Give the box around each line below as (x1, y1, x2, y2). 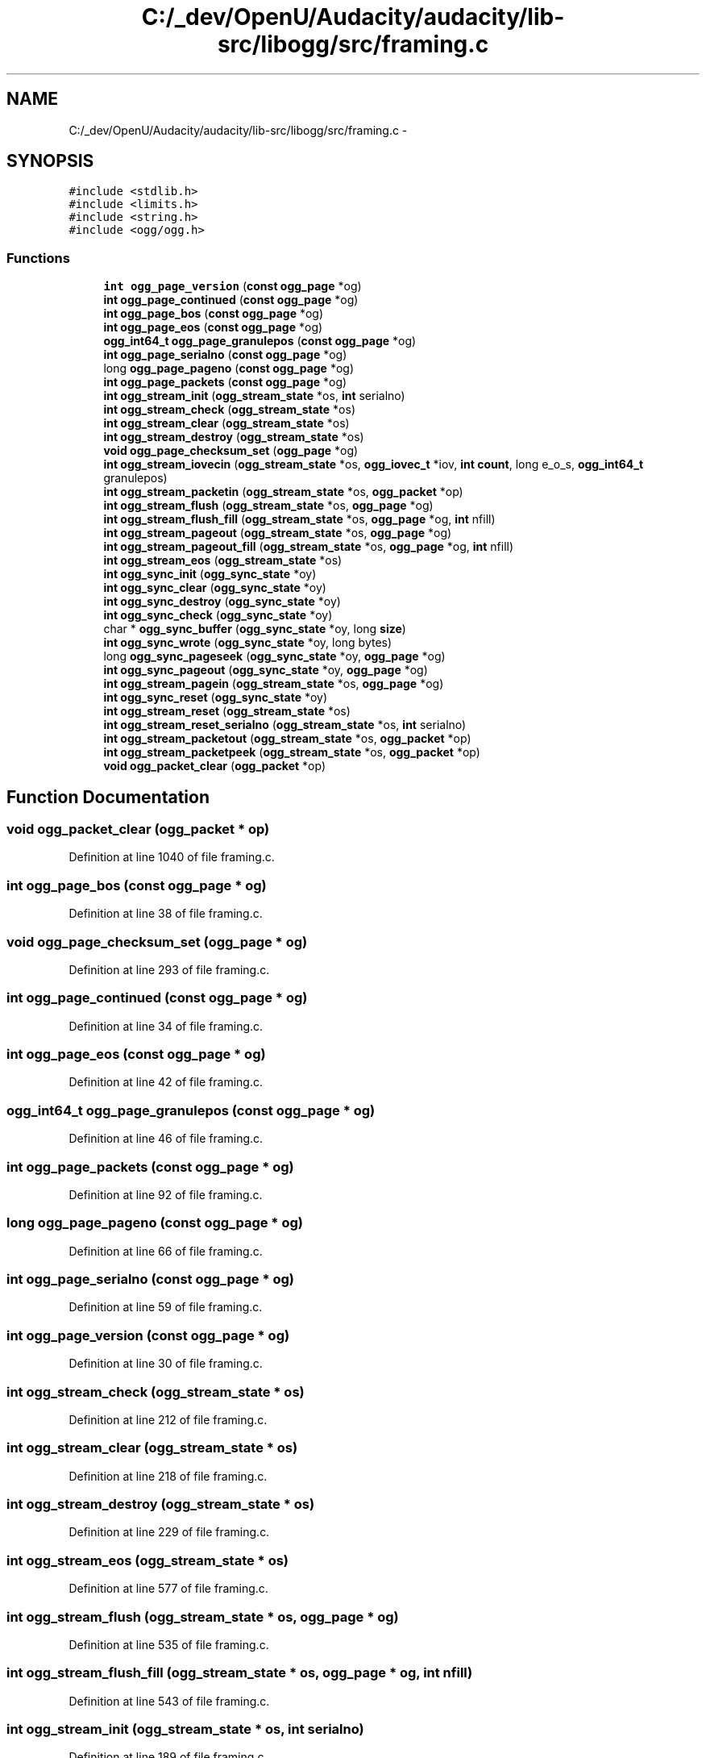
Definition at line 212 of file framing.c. (69, 1412, 268, 1427)
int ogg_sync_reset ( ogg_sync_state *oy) (103, 690, 328, 705)
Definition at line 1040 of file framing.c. (69, 850, 275, 864)
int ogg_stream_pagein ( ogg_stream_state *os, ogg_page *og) (103, 677, 444, 691)
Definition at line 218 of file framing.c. (69, 1468, 268, 1483)
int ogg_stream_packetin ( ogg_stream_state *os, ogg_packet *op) (103, 485, 463, 499)
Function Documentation (6, 786, 210, 807)
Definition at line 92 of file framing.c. (69, 1187, 263, 1202)
